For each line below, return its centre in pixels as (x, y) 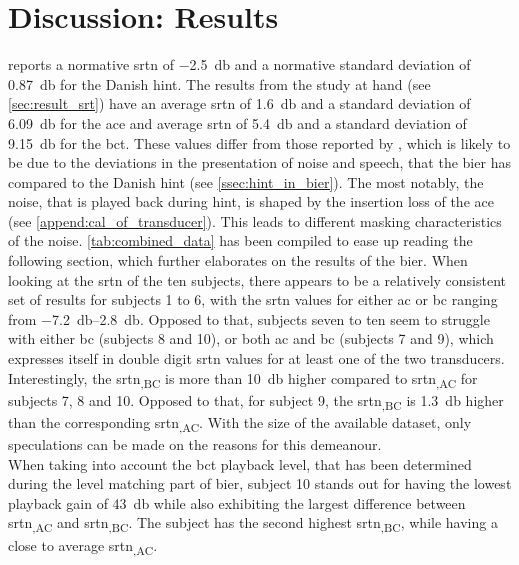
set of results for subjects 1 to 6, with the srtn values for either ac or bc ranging (253, 299)
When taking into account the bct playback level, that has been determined (240, 463)
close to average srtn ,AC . (83, 546)
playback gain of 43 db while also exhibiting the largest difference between (237, 502)
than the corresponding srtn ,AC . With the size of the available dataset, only (240, 423)
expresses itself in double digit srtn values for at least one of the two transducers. (256, 358)
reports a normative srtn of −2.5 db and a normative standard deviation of (239, 64)
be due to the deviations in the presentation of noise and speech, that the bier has (259, 162)
